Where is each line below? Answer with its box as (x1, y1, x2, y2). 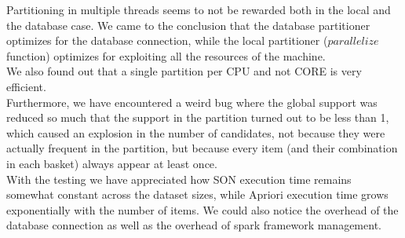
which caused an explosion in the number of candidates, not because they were (6, 124, 385, 141)
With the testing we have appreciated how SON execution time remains (6, 170, 352, 187)
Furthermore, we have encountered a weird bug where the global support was (6, 93, 378, 110)
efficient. (6, 78, 46, 94)
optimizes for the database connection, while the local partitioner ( (6, 32, 328, 49)
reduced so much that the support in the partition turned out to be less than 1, (6, 109, 389, 126)
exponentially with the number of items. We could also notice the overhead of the (6, 201, 399, 218)
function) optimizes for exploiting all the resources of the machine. (6, 47, 326, 64)
